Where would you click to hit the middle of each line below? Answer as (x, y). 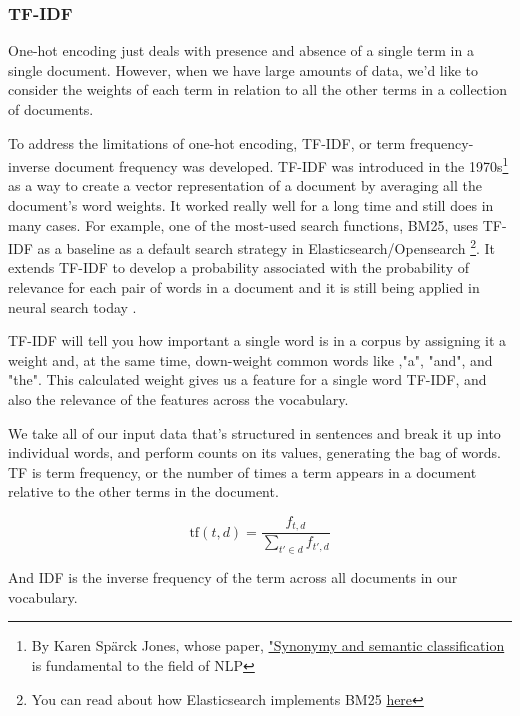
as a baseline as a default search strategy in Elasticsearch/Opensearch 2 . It (266, 246)
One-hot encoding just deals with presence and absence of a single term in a (241, 50)
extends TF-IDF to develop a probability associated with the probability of (238, 267)
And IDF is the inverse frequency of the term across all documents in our (233, 577)
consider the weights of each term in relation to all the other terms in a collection (257, 89)
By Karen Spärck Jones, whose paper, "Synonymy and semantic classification (268, 645)
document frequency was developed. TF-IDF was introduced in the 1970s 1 (281, 164)
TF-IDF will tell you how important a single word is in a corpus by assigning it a (257, 340)
